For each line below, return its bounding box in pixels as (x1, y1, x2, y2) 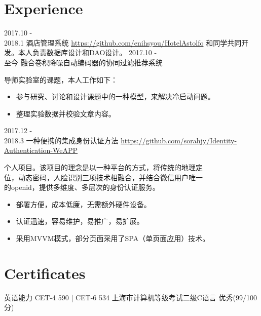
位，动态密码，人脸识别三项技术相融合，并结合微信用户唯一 (4, 172, 203, 182)
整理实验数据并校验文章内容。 (16, 108, 116, 118)
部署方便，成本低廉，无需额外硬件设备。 (16, 199, 151, 209)
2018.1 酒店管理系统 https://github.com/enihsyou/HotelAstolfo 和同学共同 (4, 37, 242, 48)
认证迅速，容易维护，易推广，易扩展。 (16, 216, 144, 226)
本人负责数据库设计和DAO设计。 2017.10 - (18, 47, 157, 58)
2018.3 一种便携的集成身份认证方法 (4, 135, 119, 145)
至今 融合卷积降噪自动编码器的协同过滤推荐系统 (4, 57, 163, 67)
